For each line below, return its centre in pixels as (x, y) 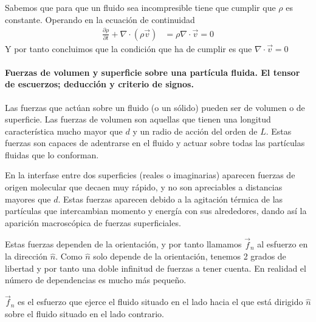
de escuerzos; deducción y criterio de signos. (99, 84)
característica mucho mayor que (64, 131)
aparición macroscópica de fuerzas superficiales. (93, 222)
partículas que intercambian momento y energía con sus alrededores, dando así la (156, 211)
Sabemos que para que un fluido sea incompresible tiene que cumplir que (140, 7)
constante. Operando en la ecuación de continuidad (100, 19)
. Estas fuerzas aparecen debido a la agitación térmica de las (170, 199)
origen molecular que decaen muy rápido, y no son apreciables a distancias (144, 187)
